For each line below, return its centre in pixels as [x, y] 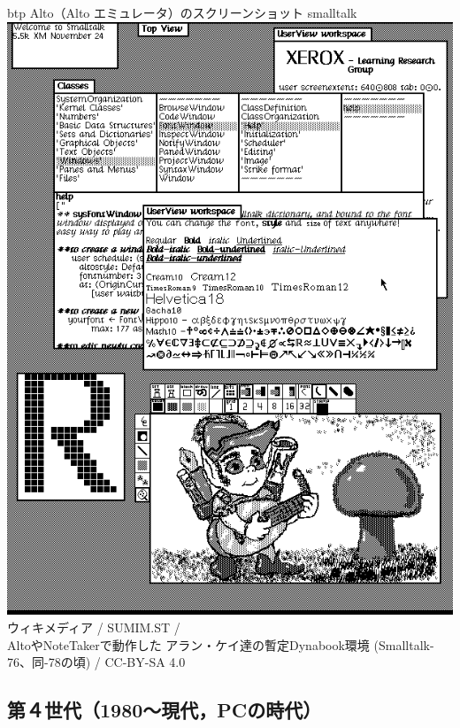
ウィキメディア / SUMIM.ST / [94, 627]
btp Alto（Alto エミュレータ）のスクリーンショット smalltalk [182, 12]
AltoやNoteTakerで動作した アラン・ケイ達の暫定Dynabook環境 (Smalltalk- [221, 644]
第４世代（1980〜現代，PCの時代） [165, 710]
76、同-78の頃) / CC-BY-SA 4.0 [96, 662]
